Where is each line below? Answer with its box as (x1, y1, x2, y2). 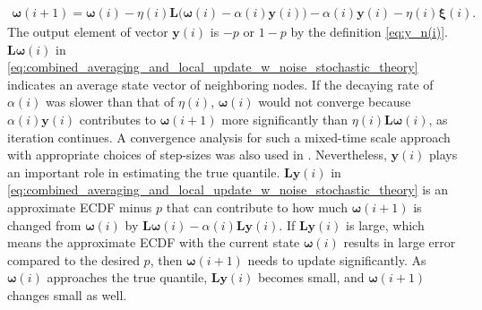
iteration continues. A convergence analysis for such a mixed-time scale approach (7, 127, 451, 146)
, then (150, 250, 183, 269)
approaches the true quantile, (47, 268, 208, 287)
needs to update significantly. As (247, 250, 426, 269)
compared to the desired (7, 250, 140, 269)
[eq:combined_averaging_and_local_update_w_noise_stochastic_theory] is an (7, 180, 448, 199)
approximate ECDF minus (7, 197, 152, 216)
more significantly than (221, 110, 349, 128)
